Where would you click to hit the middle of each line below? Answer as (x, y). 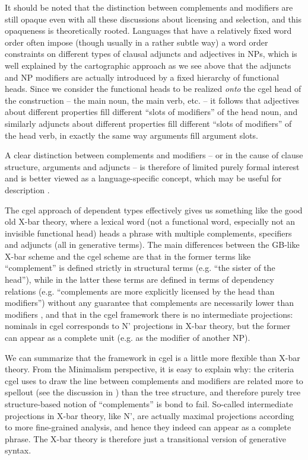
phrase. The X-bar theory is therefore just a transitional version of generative (145, 438)
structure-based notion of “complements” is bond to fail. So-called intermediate (149, 404)
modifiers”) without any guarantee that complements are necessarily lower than (149, 303)
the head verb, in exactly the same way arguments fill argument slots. (131, 135)
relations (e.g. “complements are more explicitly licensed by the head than (140, 291)
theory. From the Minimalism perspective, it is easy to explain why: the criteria (150, 369)
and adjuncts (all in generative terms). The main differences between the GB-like (152, 245)
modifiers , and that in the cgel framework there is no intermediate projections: (149, 314)
